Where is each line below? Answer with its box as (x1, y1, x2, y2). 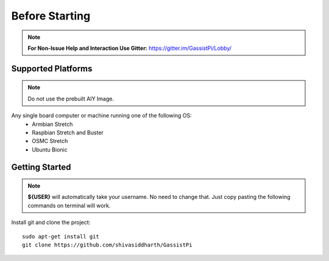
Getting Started (11, 162, 71, 172)
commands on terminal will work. (27, 201, 111, 209)
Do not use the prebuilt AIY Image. (27, 95, 114, 102)
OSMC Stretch (32, 137, 68, 145)
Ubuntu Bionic (32, 146, 68, 153)
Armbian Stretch (32, 120, 73, 128)
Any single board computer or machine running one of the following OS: (11, 112, 192, 119)
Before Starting (11, 9, 91, 23)
